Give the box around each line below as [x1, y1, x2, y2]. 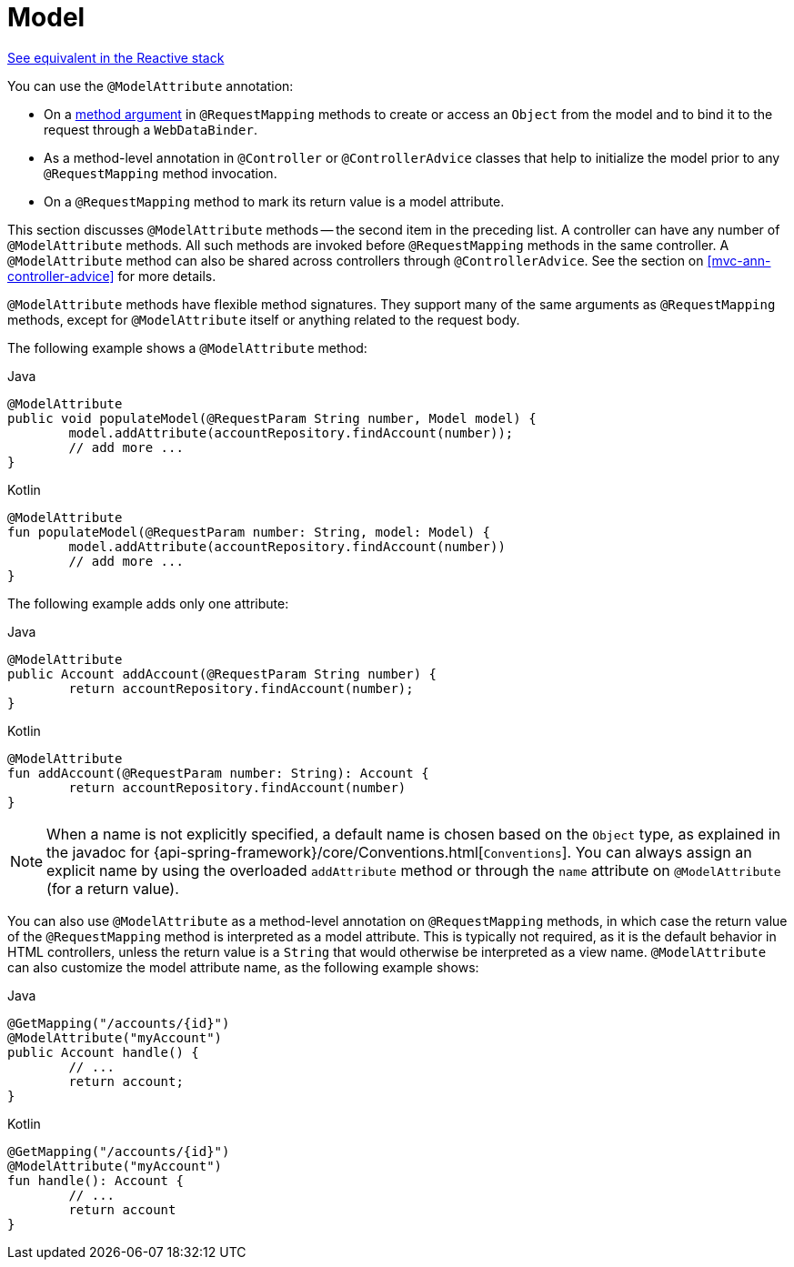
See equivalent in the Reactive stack [7, 49, 225, 65]
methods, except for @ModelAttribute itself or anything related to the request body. [7, 311, 520, 327]
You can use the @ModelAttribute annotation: [7, 77, 294, 94]
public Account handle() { [7, 1044, 199, 1060]
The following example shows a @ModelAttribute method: [7, 339, 367, 356]
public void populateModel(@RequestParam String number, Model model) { [7, 410, 537, 426]
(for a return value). [46, 879, 179, 898]
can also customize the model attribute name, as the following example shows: [7, 959, 479, 975]
